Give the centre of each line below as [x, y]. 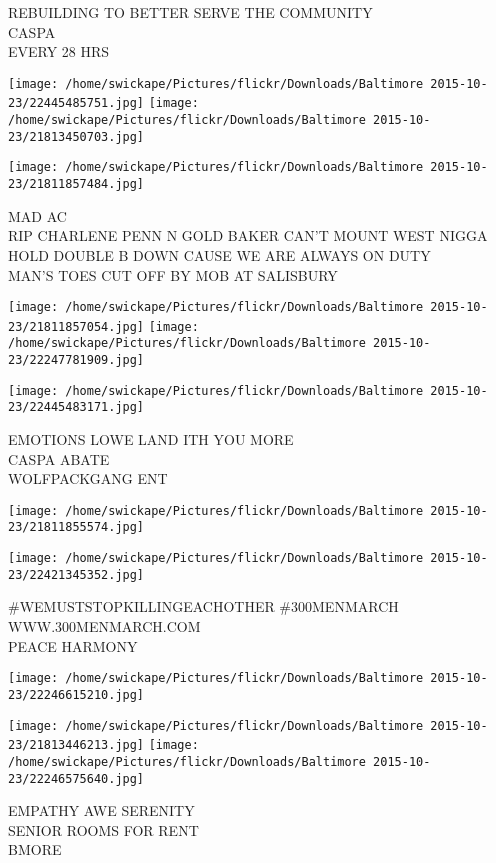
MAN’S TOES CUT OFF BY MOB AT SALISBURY [173, 274]
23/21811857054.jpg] [76, 326]
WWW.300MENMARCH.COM [104, 626]
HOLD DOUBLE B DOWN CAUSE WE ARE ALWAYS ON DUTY [219, 254]
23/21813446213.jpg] [76, 745]
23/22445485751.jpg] [76, 103]
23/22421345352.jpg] [76, 574]
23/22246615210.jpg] [76, 694]
